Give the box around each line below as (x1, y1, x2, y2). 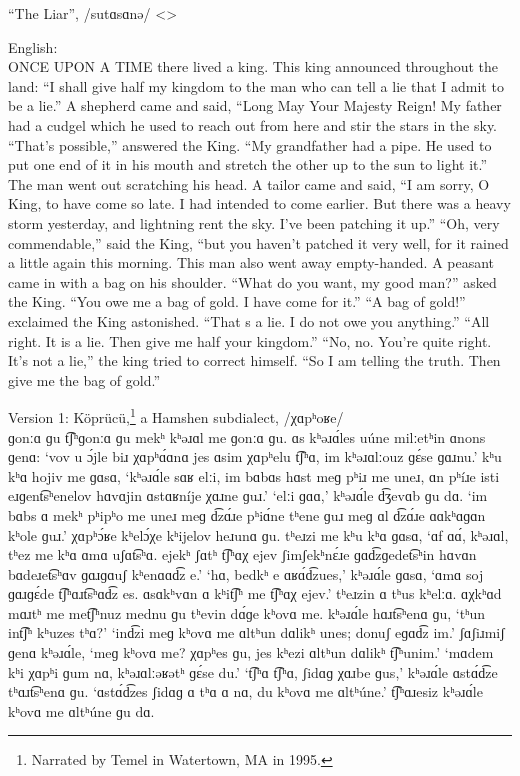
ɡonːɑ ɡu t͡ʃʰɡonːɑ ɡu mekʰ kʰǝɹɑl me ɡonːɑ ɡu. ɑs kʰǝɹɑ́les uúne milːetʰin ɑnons (8, 426, 486, 447)
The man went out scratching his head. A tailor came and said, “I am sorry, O (8, 173, 490, 194)
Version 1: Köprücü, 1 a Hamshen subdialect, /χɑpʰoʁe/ (8, 404, 344, 427)
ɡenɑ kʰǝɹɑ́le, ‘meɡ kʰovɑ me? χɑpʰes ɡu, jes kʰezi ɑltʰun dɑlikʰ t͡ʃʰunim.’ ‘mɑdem (8, 642, 494, 663)
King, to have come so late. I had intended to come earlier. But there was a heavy (8, 193, 511, 214)
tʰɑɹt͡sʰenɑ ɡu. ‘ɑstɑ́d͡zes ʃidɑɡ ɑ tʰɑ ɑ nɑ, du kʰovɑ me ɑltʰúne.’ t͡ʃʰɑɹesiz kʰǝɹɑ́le (8, 681, 483, 702)
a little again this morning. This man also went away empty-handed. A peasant (8, 252, 495, 273)
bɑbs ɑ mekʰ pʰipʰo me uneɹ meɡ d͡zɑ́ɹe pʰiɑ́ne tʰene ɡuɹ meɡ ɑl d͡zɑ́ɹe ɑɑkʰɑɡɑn (8, 504, 486, 525)
